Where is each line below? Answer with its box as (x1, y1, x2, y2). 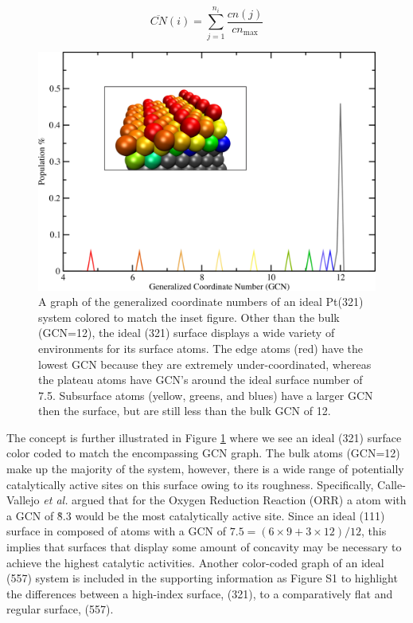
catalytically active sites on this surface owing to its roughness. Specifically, (6, 476, 374, 492)
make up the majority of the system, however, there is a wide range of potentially (6, 460, 404, 477)
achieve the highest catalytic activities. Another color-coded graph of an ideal (6, 554, 384, 570)
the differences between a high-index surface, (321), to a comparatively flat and (6, 585, 393, 601)
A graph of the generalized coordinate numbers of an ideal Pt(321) (38, 293, 364, 310)
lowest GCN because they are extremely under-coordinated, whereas (38, 355, 372, 372)
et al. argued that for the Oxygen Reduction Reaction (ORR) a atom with (43, 492, 407, 508)
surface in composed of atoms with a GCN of (6, 523, 227, 539)
